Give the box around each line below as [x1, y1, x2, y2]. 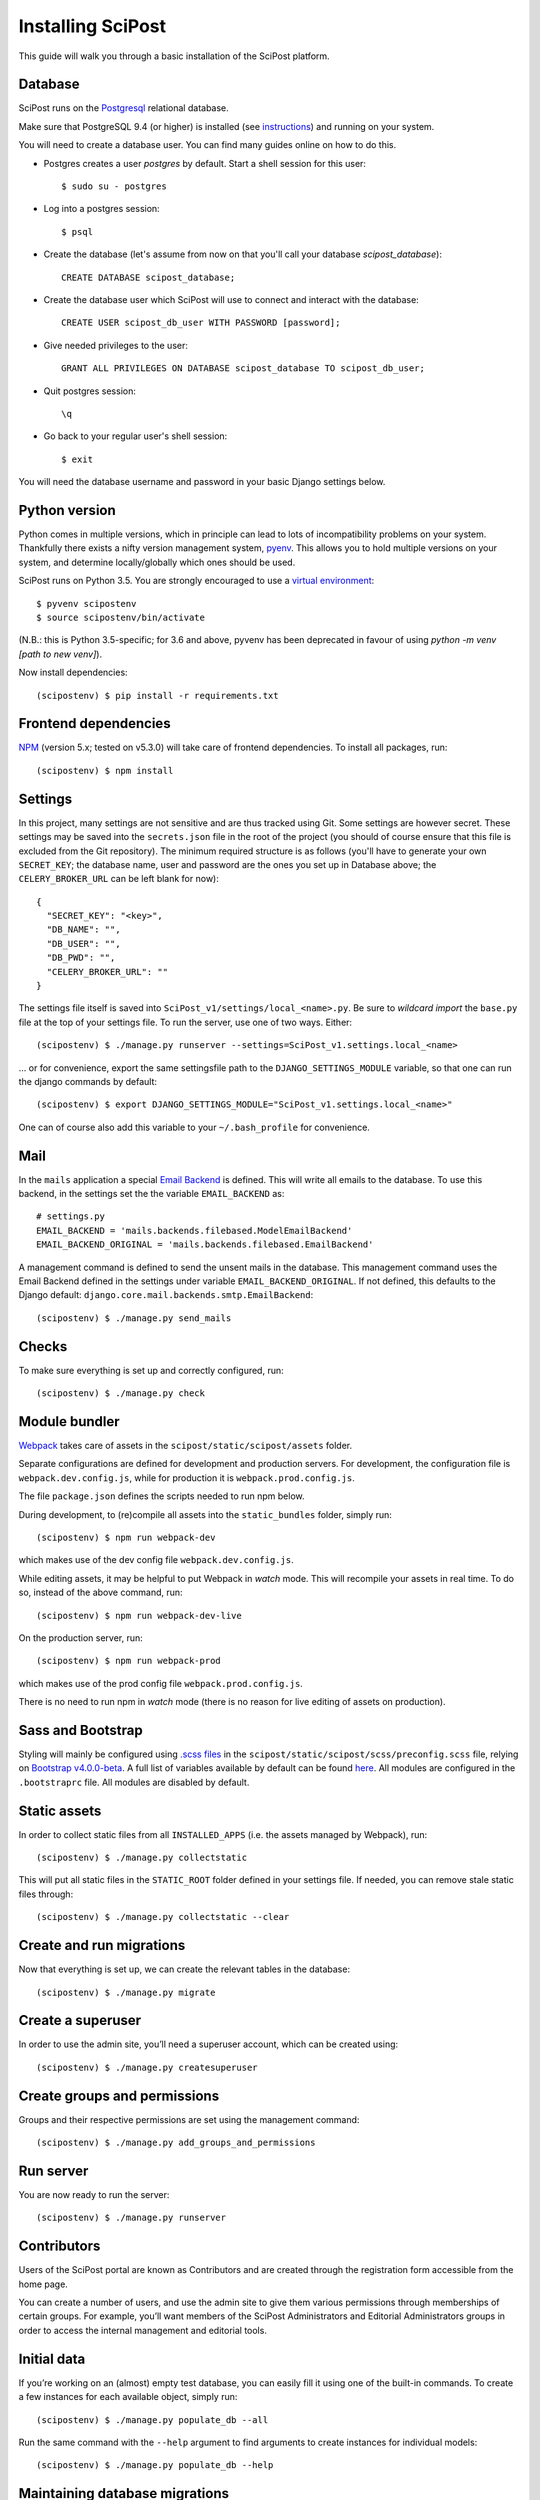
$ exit [61, 453, 94, 465]
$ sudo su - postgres [61, 181, 167, 192]
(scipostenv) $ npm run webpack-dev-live [36, 1610, 242, 1621]
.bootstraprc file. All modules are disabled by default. [18, 1776, 250, 1788]
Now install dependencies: [18, 666, 129, 679]
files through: [18, 1888, 74, 1900]
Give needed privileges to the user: [43, 339, 189, 351]
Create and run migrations [18, 1937, 186, 1954]
